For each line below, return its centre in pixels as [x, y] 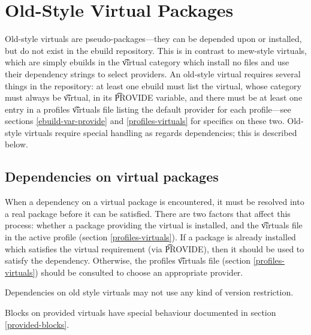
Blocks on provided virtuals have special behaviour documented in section [141, 313]
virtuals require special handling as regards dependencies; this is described [161, 132]
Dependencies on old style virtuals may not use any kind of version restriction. [149, 292]
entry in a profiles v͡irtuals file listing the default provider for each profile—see [148, 109]
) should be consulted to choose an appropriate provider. [139, 272]
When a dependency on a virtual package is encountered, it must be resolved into [155, 202]
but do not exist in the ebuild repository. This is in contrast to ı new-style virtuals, [156, 50]
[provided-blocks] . [37, 324]
